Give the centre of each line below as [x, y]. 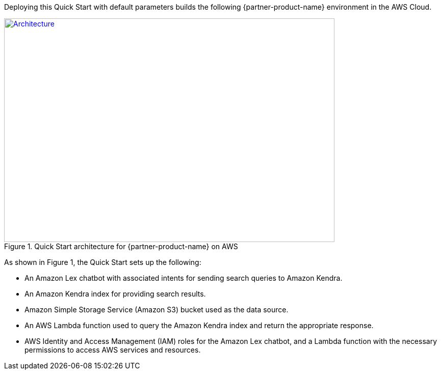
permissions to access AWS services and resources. [113, 350]
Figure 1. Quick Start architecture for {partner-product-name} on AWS [121, 246]
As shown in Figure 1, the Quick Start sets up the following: [103, 262]
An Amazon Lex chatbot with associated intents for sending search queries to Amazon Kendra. [184, 278]
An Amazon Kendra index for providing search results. [115, 294]
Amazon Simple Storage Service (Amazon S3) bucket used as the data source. [157, 310]
